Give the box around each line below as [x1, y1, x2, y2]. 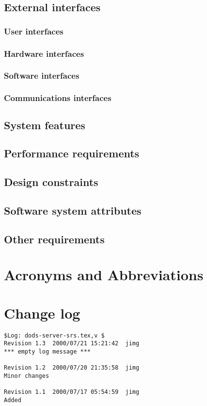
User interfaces [4, 25, 64, 37]
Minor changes [4, 372, 49, 379]
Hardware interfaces [4, 47, 84, 59]
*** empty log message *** [4, 348, 91, 355]
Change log [4, 303, 80, 322]
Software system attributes [4, 203, 142, 218]
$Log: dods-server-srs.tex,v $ [4, 332, 105, 339]
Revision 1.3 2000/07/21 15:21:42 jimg [4, 340, 140, 347]
